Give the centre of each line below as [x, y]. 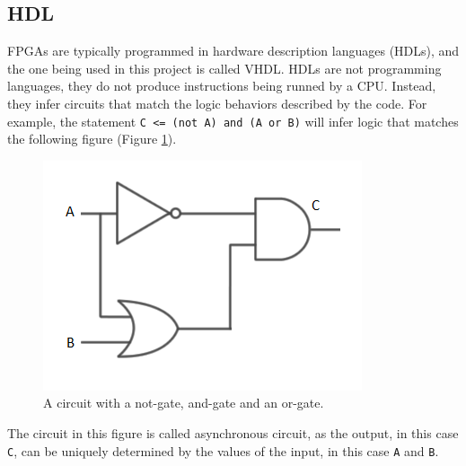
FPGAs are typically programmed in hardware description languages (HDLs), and [233, 51]
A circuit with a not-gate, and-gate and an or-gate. [184, 403]
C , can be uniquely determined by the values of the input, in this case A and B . [223, 450]
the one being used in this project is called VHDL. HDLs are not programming [224, 68]
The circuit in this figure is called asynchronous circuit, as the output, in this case [233, 433]
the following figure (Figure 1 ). [92, 139]
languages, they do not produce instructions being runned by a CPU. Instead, [222, 86]
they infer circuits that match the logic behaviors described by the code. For [217, 103]
